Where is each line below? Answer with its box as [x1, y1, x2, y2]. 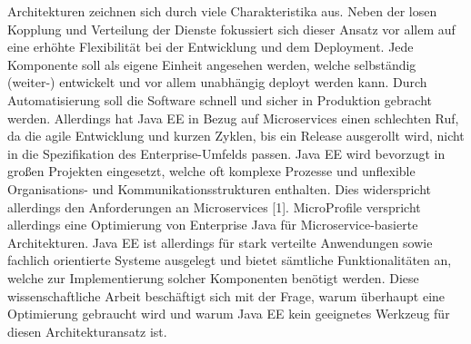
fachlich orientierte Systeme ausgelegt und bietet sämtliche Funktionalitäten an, [7, 251, 452, 270]
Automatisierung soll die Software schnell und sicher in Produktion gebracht [7, 90, 433, 109]
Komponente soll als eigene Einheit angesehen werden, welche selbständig [7, 54, 416, 74]
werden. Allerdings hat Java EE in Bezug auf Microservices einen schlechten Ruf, [7, 108, 459, 127]
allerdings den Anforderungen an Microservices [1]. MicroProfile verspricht [7, 197, 421, 216]
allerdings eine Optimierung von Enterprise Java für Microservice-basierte [7, 215, 418, 234]
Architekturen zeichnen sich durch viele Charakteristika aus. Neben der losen [7, 2, 437, 20]
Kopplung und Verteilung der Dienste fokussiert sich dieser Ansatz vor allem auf [7, 19, 456, 38]
